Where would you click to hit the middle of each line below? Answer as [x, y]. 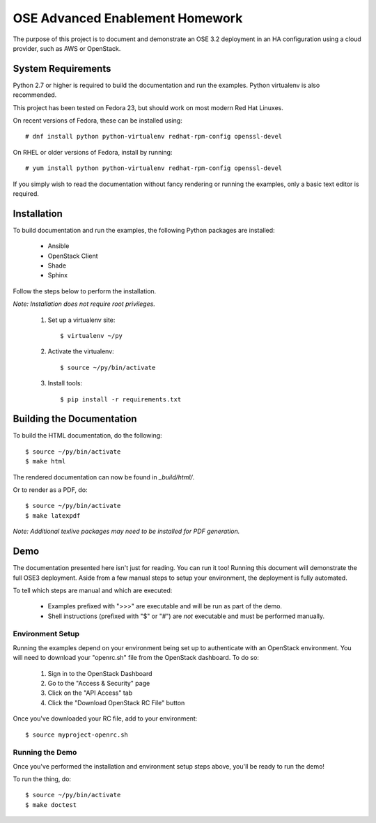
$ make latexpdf [53, 515]
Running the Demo [45, 753]
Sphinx [58, 275]
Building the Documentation [75, 419]
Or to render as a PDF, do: [50, 490]
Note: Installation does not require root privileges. [84, 304]
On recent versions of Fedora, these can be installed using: [97, 121]
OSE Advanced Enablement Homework [128, 18]
